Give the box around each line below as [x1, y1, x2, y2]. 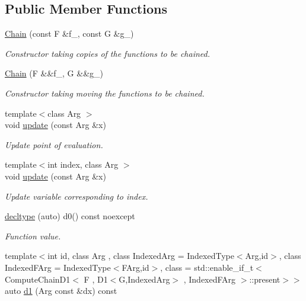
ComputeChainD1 [5, 273, 71, 285]
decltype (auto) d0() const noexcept [5, 210, 135, 222]
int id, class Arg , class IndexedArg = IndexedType [47, 249, 234, 262]
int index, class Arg [47, 158, 119, 171]
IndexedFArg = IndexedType [5, 261, 111, 273]
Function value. [5, 229, 61, 242]
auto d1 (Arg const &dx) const [5, 284, 117, 297]
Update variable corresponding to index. [5, 190, 148, 202]
